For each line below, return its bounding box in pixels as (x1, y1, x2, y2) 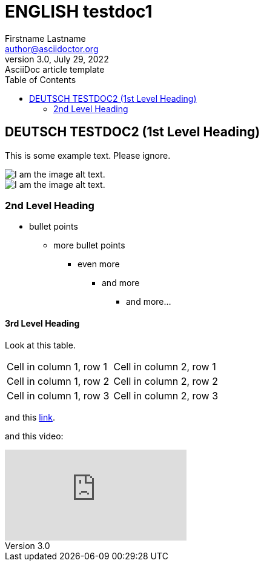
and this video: (5, 430, 64, 441)
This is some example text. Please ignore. (5, 150, 171, 161)
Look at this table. (5, 339, 76, 350)
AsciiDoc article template (5, 64, 105, 75)
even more (78, 259, 120, 270)
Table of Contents (5, 74, 76, 85)
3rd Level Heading (5, 318, 80, 328)
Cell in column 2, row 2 (113, 375, 218, 387)
